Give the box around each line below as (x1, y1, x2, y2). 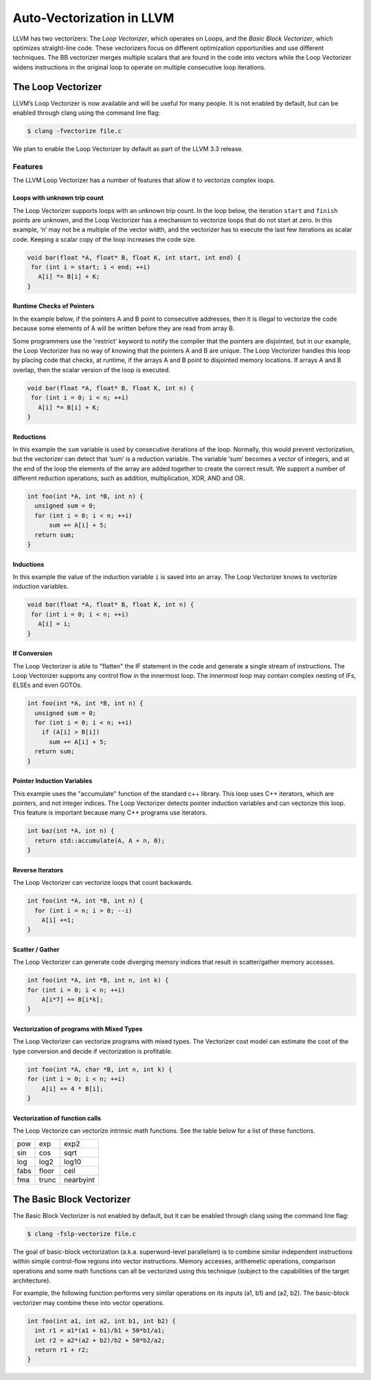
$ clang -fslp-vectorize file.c (27, 1230, 137, 1238)
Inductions (12, 560, 45, 568)
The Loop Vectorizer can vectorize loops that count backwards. (12, 879, 193, 887)
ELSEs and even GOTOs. (12, 681, 82, 690)
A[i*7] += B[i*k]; (41, 996, 104, 1004)
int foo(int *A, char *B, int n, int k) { (27, 1065, 172, 1073)
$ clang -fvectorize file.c (27, 127, 122, 135)
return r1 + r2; (34, 1346, 89, 1353)
